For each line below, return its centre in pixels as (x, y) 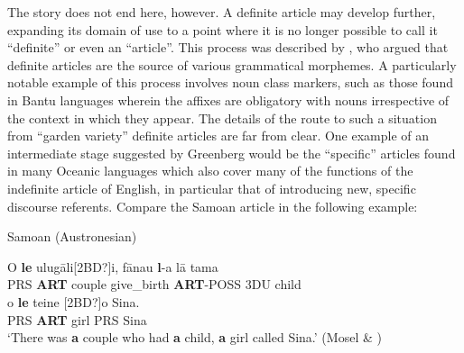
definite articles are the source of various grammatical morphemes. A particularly (232, 64)
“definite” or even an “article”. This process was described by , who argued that (228, 47)
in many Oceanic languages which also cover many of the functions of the (210, 171)
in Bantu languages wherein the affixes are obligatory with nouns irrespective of (228, 100)
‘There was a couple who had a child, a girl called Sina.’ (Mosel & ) (195, 337)
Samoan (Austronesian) (72, 236)
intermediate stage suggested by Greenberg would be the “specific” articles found (232, 153)
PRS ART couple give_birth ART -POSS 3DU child (154, 284)
